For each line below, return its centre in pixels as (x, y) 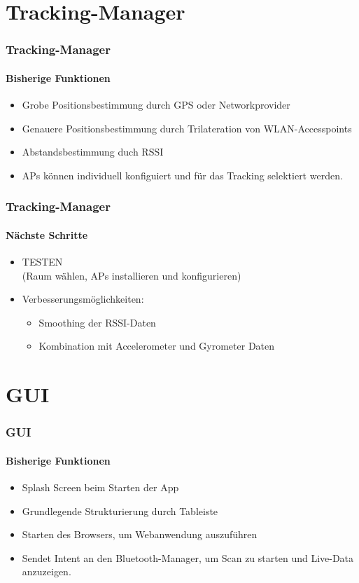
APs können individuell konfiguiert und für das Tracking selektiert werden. (182, 175)
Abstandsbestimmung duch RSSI (93, 152)
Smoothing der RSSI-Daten (97, 322)
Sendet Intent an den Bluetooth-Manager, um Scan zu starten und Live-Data (188, 557)
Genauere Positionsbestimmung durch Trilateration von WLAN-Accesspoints (187, 128)
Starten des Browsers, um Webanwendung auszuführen (140, 534)
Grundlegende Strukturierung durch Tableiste (120, 510)
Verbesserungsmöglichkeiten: (83, 299)
